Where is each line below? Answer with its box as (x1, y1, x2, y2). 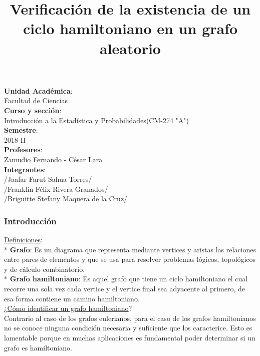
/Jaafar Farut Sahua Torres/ (4, 174, 92, 184)
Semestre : (4, 125, 38, 135)
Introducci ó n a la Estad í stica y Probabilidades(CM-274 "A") (4, 115, 189, 125)
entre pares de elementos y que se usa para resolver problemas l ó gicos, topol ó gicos (4, 254, 256, 264)
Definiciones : (4, 234, 43, 245)
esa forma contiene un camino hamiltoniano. (4, 293, 140, 303)
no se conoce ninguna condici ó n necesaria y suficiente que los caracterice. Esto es (4, 322, 252, 333)
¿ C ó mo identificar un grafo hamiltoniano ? (4, 303, 132, 313)
